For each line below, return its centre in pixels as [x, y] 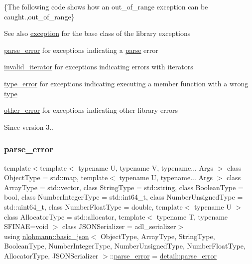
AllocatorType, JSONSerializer [51, 255]
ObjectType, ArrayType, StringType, [158, 236]
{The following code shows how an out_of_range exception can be [106, 6]
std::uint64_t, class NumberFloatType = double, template [93, 206]
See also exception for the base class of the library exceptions [97, 33]
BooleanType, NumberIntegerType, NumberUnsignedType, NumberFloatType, [125, 246]
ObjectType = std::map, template [56, 177]
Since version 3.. [29, 127]
